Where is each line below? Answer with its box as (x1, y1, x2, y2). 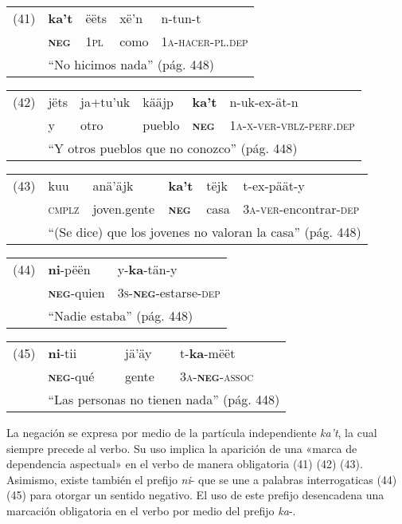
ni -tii (48, 344, 77, 362)
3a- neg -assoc (180, 367, 254, 385)
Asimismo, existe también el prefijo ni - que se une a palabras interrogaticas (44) (6, 471, 397, 487)
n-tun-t (161, 9, 201, 27)
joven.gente (92, 199, 155, 218)
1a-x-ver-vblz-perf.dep (229, 116, 355, 134)
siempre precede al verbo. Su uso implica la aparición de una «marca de (6, 439, 357, 456)
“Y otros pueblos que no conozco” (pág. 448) (48, 139, 298, 157)
